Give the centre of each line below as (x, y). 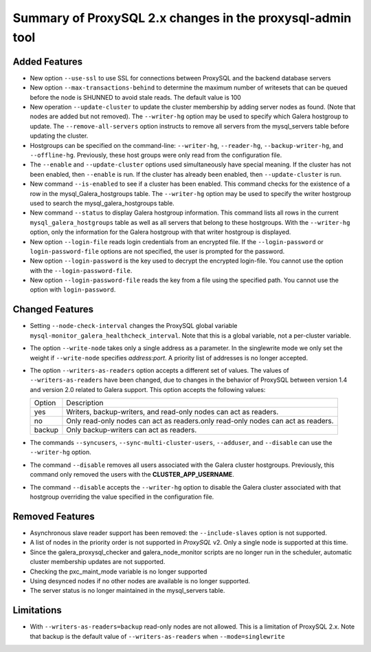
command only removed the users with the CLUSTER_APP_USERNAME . (132, 475)
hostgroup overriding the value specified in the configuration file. (122, 497)
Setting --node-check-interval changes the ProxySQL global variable (134, 326)
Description (85, 403)
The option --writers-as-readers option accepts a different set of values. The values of (159, 370)
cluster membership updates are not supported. (98, 562)
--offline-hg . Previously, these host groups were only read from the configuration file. (156, 155)
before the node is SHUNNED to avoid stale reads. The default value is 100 (136, 97)
